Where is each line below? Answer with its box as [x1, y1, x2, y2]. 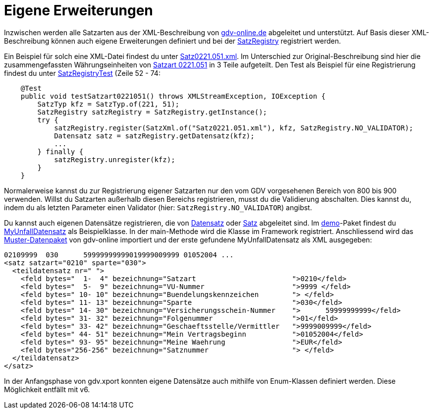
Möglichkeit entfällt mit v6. [4, 385, 90, 394]
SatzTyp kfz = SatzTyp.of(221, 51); [37, 100, 180, 108]
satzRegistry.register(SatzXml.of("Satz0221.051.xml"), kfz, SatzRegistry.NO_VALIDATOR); [54, 123, 414, 132]
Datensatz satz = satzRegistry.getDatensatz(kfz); [54, 131, 255, 140]
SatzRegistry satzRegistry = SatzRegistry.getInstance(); [37, 108, 268, 116]
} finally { [37, 147, 84, 156]
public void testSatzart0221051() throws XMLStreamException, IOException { [20, 92, 326, 100]
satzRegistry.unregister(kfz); [54, 155, 175, 164]
